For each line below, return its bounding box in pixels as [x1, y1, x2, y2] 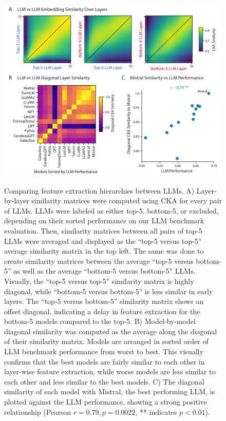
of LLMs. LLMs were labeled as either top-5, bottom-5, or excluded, [4, 205, 219, 216]
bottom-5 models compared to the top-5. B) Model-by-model [4, 316, 196, 327]
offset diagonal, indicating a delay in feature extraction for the [4, 305, 200, 316]
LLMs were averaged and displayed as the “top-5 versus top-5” [4, 235, 202, 246]
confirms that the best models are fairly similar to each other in [4, 356, 205, 367]
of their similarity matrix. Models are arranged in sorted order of [4, 336, 209, 347]
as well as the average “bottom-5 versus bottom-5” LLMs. [13, 265, 196, 276]
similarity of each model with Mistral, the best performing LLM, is [4, 386, 215, 397]
